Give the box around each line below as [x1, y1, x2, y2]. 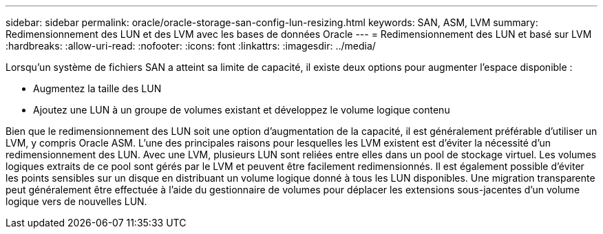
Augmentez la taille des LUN [33, 83, 162, 94]
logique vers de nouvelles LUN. [6, 195, 147, 207]
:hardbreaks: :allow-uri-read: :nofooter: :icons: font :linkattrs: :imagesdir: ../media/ [6, 40, 376, 52]
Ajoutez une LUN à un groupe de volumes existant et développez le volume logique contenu [33, 104, 450, 116]
